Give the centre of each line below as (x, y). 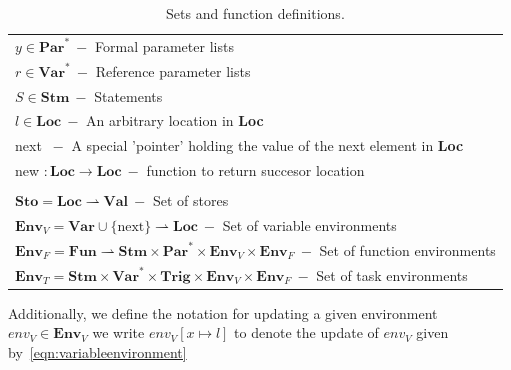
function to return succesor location (255, 170)
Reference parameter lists (173, 70)
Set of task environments (392, 274)
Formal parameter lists (164, 45)
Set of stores (190, 200)
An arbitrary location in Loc (175, 120)
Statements (128, 95)
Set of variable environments (309, 225)
